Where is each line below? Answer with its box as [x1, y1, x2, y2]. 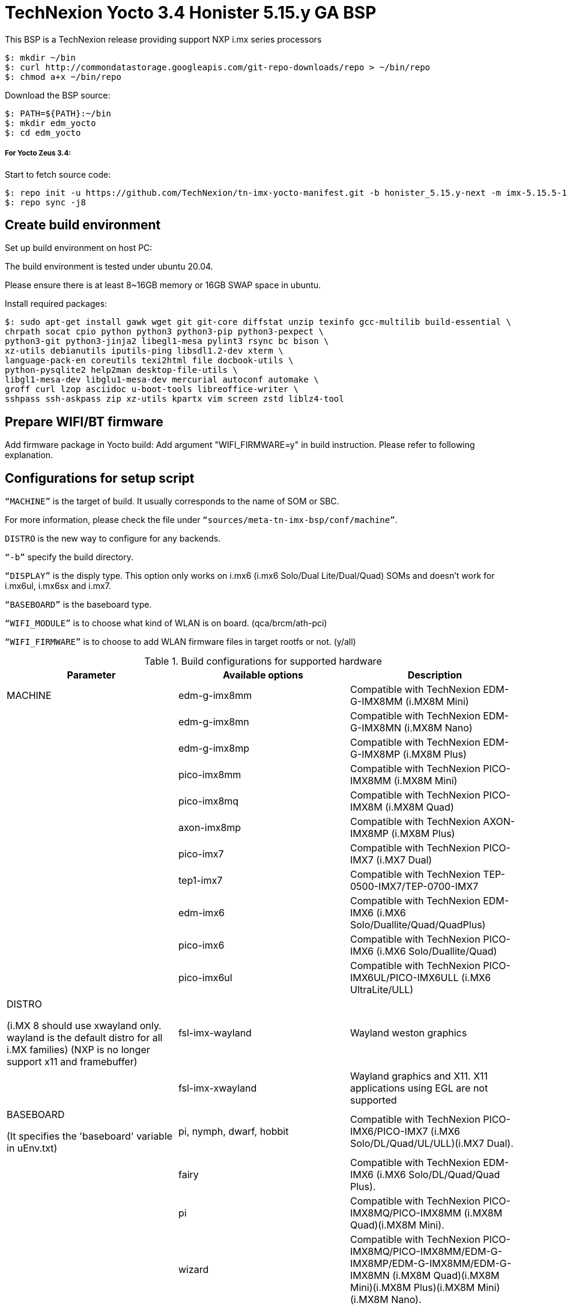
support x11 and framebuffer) [7, 1056, 138, 1068]
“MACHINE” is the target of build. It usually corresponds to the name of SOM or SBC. [5, 496, 339, 507]
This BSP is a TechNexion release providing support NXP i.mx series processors [5, 34, 322, 44]
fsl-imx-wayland [178, 1027, 252, 1039]
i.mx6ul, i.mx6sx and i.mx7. [5, 581, 111, 591]
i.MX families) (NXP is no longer [7, 1044, 150, 1056]
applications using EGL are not [350, 1082, 488, 1095]
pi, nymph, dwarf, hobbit [178, 1125, 289, 1138]
